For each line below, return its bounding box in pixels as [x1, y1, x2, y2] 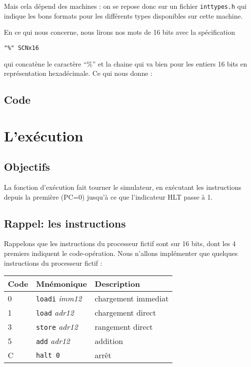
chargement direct [95, 307, 156, 319]
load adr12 [36, 307, 74, 319]
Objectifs [4, 159, 50, 174]
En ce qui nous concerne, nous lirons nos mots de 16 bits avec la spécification [4, 27, 235, 37]
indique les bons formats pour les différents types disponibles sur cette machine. [4, 10, 243, 21]
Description [95, 278, 140, 290]
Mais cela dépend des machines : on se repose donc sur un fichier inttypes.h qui [4, 1, 247, 11]
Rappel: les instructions [4, 215, 126, 230]
